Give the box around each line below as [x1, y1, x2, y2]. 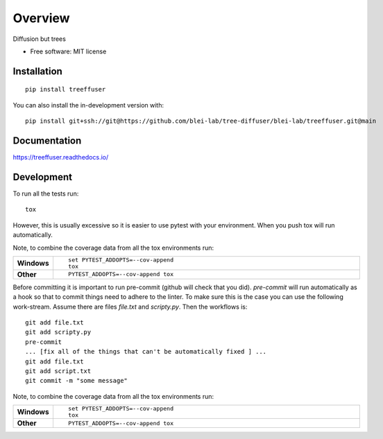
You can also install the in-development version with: [12, 101, 164, 109]
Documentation [12, 135, 82, 146]
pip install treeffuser [25, 85, 106, 94]
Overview [12, 10, 70, 26]
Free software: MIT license [30, 47, 107, 55]
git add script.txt [25, 368, 92, 375]
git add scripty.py [25, 328, 92, 336]
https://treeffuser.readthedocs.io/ [12, 153, 109, 162]
